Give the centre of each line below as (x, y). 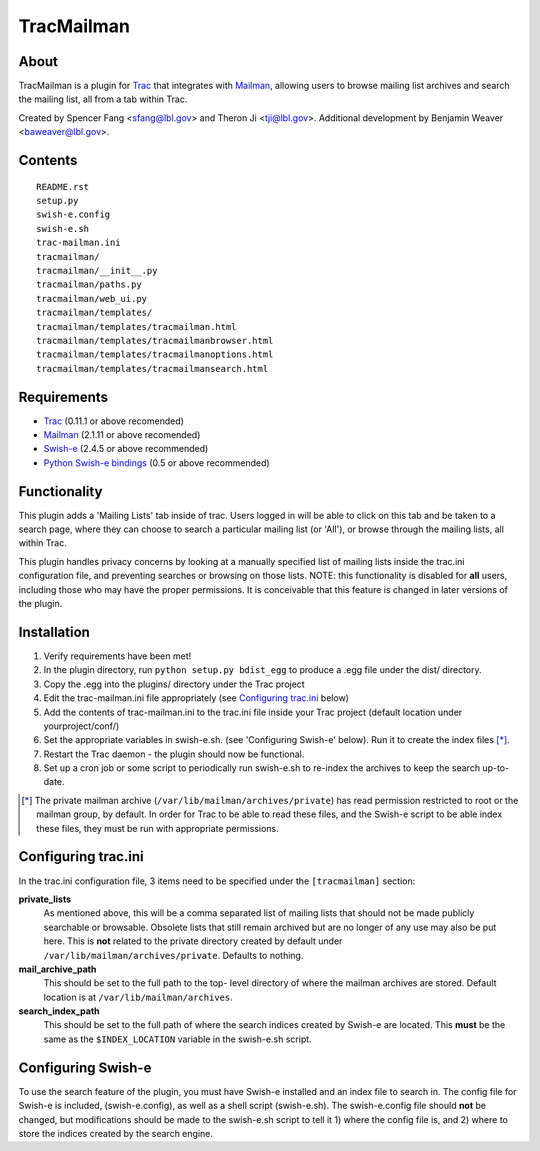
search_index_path (59, 1011)
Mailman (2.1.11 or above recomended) (122, 435)
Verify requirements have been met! (117, 656)
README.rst (63, 186)
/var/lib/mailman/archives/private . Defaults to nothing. (173, 955)
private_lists (45, 899)
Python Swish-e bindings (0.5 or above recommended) (156, 462)
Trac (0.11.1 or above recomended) (114, 421)
